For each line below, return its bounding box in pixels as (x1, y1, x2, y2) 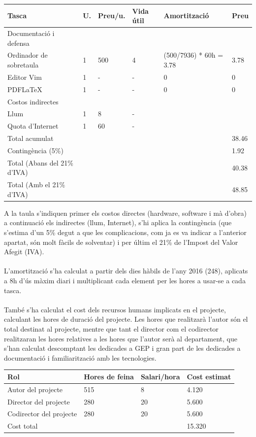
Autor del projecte (7, 384, 63, 394)
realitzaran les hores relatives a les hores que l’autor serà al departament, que (4, 333, 238, 343)
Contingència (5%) (7, 145, 64, 155)
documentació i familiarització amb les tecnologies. (4, 352, 157, 363)
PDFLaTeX (7, 84, 42, 94)
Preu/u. (98, 10, 126, 21)
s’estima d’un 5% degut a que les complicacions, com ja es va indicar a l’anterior (4, 227, 247, 237)
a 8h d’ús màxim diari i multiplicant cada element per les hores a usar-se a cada (4, 275, 246, 285)
